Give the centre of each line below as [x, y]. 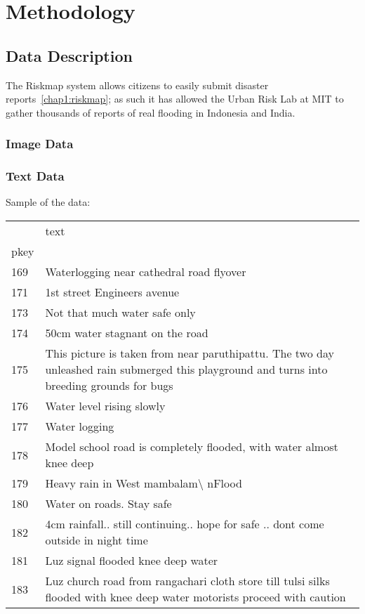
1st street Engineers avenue [112, 292]
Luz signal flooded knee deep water [132, 561]
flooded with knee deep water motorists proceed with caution [195, 597]
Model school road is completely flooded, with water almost [192, 447]
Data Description [69, 55]
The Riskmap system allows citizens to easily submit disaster [137, 85]
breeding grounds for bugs [109, 386]
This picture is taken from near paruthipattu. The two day [190, 353]
